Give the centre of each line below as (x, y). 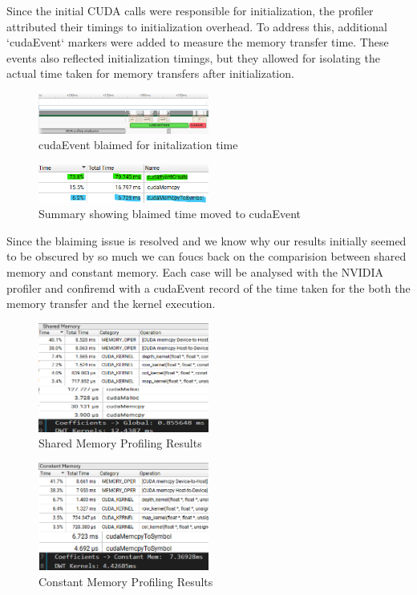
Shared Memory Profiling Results (120, 443)
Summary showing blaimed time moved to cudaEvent (170, 214)
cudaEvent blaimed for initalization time (138, 145)
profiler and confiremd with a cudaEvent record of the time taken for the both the (208, 287)
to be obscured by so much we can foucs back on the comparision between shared (206, 256)
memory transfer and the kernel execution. (111, 304)
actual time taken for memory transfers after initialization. (150, 73)
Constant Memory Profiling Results (126, 582)
